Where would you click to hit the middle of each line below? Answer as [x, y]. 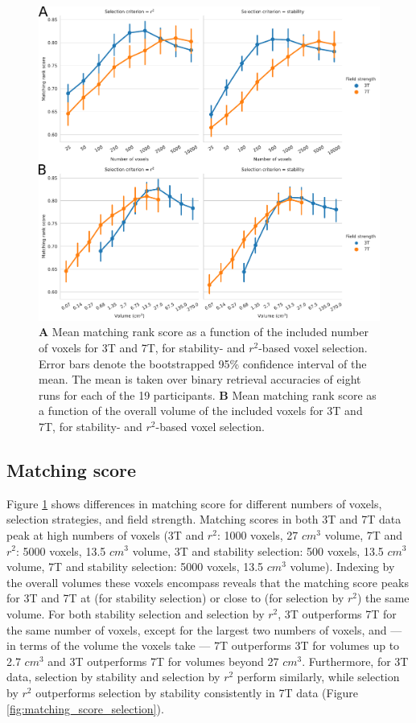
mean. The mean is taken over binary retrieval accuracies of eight [200, 379]
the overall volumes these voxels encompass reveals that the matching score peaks [208, 582]
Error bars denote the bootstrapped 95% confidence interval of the [203, 363]
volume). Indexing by [342, 567]
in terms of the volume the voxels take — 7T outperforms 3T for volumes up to [203, 645]
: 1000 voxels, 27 [257, 534]
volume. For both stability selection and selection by [136, 613]
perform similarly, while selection [318, 677]
